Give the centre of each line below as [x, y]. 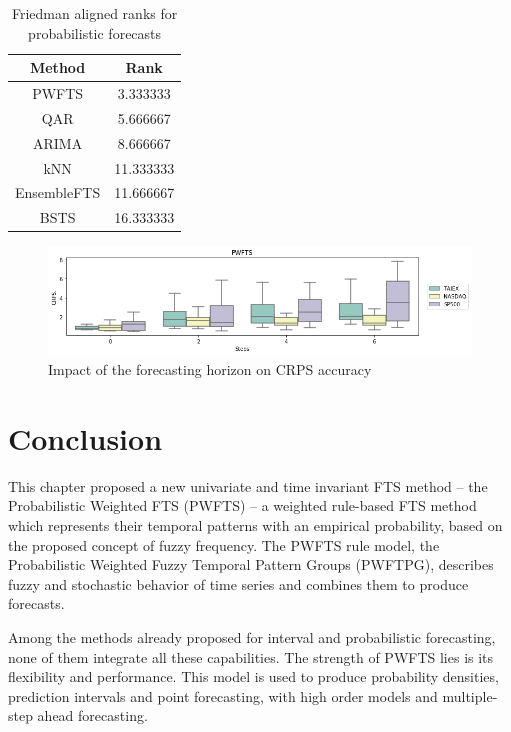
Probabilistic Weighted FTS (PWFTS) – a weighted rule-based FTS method [242, 505]
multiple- [470, 695]
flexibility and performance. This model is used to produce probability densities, [253, 676]
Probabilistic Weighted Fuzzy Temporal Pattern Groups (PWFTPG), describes [251, 564]
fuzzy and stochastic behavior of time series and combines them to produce [238, 583]
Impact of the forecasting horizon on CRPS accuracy [210, 369]
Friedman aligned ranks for [94, 13]
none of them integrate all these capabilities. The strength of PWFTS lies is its [251, 656]
